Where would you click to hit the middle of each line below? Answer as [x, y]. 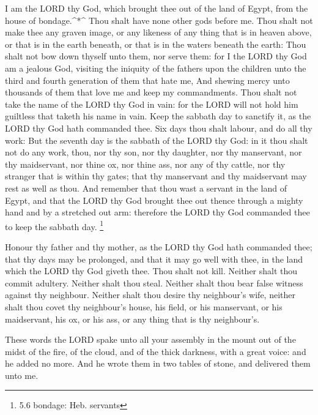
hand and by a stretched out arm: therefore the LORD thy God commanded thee [157, 212]
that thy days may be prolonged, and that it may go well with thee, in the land [154, 259]
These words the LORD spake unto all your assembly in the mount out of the [150, 339]
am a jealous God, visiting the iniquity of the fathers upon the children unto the [156, 68]
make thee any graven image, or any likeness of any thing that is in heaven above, [158, 32]
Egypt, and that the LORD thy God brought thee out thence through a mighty [154, 200]
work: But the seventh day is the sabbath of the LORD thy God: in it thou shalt [157, 140]
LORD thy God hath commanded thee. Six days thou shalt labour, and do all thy [159, 128]
